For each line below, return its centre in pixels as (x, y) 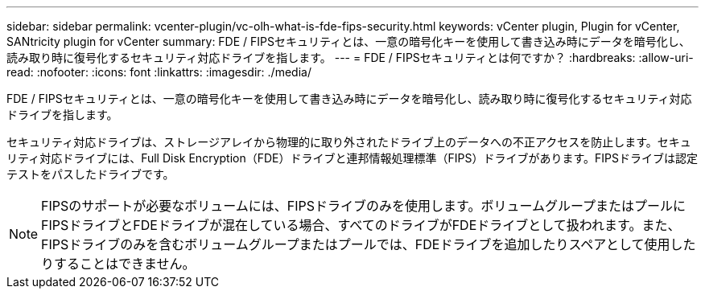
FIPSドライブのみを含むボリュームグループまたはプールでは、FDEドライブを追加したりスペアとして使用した (369, 244)
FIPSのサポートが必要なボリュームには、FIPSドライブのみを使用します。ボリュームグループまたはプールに (363, 206)
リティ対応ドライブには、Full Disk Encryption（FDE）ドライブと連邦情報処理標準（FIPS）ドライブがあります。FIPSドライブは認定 (352, 158)
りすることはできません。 (118, 264)
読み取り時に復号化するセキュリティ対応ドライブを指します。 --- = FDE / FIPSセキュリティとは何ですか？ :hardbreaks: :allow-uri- (350, 57)
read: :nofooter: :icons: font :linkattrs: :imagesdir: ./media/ (159, 72)
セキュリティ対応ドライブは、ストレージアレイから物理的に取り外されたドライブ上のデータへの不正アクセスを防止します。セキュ (349, 142)
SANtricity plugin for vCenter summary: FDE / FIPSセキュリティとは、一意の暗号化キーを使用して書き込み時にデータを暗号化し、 (348, 41)
